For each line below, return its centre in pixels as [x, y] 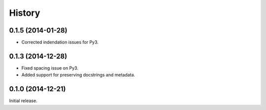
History [25, 13]
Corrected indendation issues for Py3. [60, 42]
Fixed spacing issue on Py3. [50, 68]
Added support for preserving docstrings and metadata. [78, 75]
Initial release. [23, 101]
